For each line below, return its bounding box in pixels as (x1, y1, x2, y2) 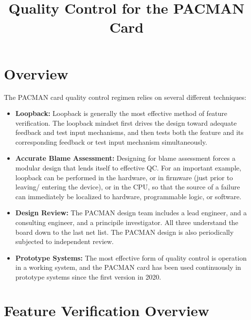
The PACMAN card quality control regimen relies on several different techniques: (4, 92, 247, 102)
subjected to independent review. (15, 236, 114, 246)
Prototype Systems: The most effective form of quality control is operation (15, 252, 247, 263)
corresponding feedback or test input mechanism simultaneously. (15, 136, 207, 147)
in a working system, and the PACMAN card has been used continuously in (15, 262, 241, 272)
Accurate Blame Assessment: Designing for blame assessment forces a (15, 153, 235, 163)
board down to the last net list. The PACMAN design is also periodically (15, 226, 234, 237)
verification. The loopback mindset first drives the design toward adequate (15, 117, 237, 128)
